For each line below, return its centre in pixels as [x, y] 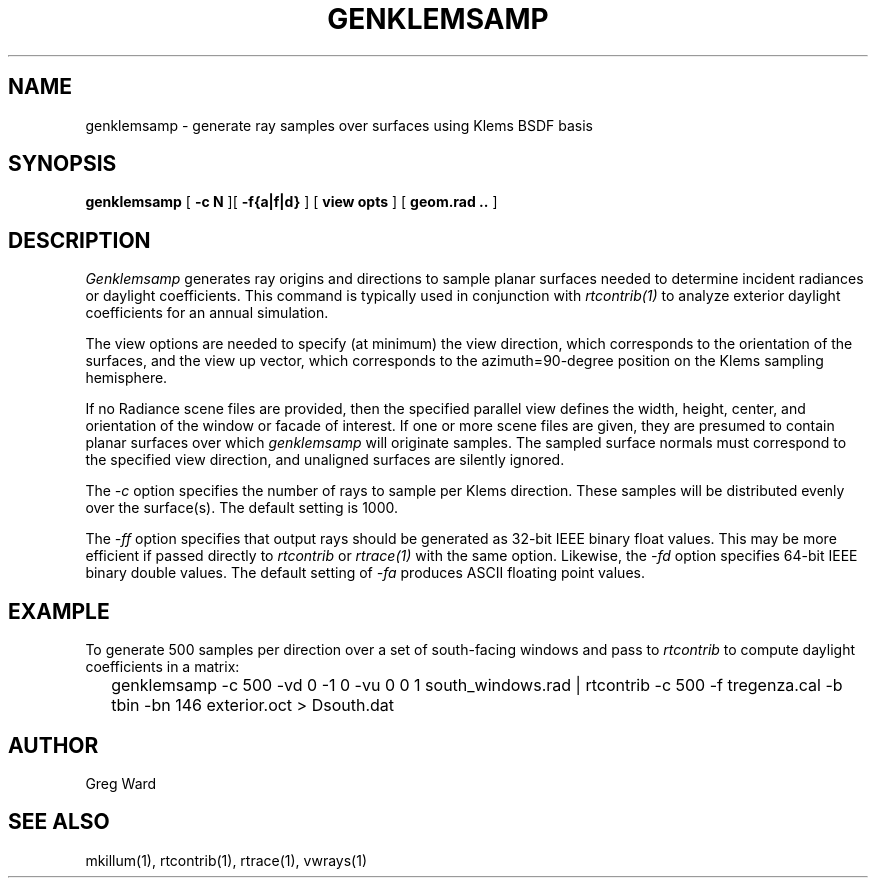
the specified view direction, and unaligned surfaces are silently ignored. [325, 460]
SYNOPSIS [62, 164]
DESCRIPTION [79, 240]
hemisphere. [126, 378]
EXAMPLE [59, 611]
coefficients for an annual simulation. [207, 313]
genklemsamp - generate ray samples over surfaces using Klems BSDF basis [339, 125]
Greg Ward [121, 783]
